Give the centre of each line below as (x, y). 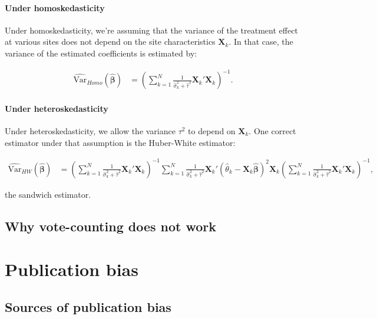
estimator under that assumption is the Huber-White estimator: (120, 142)
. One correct (272, 130)
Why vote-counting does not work (111, 226)
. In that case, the (261, 41)
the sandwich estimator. (48, 194)
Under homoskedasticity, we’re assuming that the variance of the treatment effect (151, 30)
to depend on (212, 130)
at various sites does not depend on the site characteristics (110, 41)
